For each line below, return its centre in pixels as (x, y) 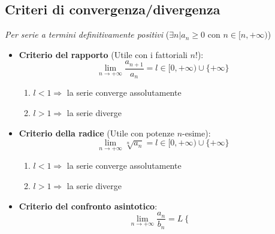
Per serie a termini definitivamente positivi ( (87, 34)
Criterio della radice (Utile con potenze (96, 133)
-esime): (197, 133)
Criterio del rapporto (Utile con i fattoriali (103, 54)
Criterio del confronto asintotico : (88, 206)
